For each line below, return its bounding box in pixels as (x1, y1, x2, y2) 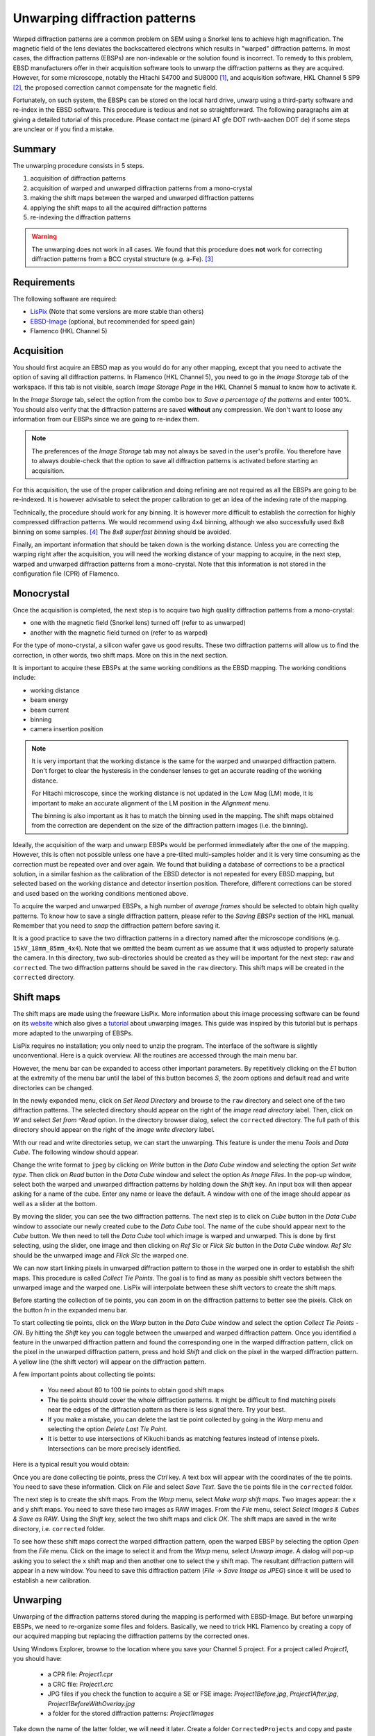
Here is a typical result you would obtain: (12, 1460, 130, 1469)
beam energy (30, 696, 69, 704)
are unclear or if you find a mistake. (12, 125, 115, 133)
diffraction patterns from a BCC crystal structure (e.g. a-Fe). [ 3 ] (31, 255, 214, 263)
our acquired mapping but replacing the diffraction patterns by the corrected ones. (12, 1632, 250, 1640)
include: (12, 674, 36, 682)
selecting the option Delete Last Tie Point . (47, 1425, 167, 1433)
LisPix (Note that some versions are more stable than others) (30, 308, 204, 316)
